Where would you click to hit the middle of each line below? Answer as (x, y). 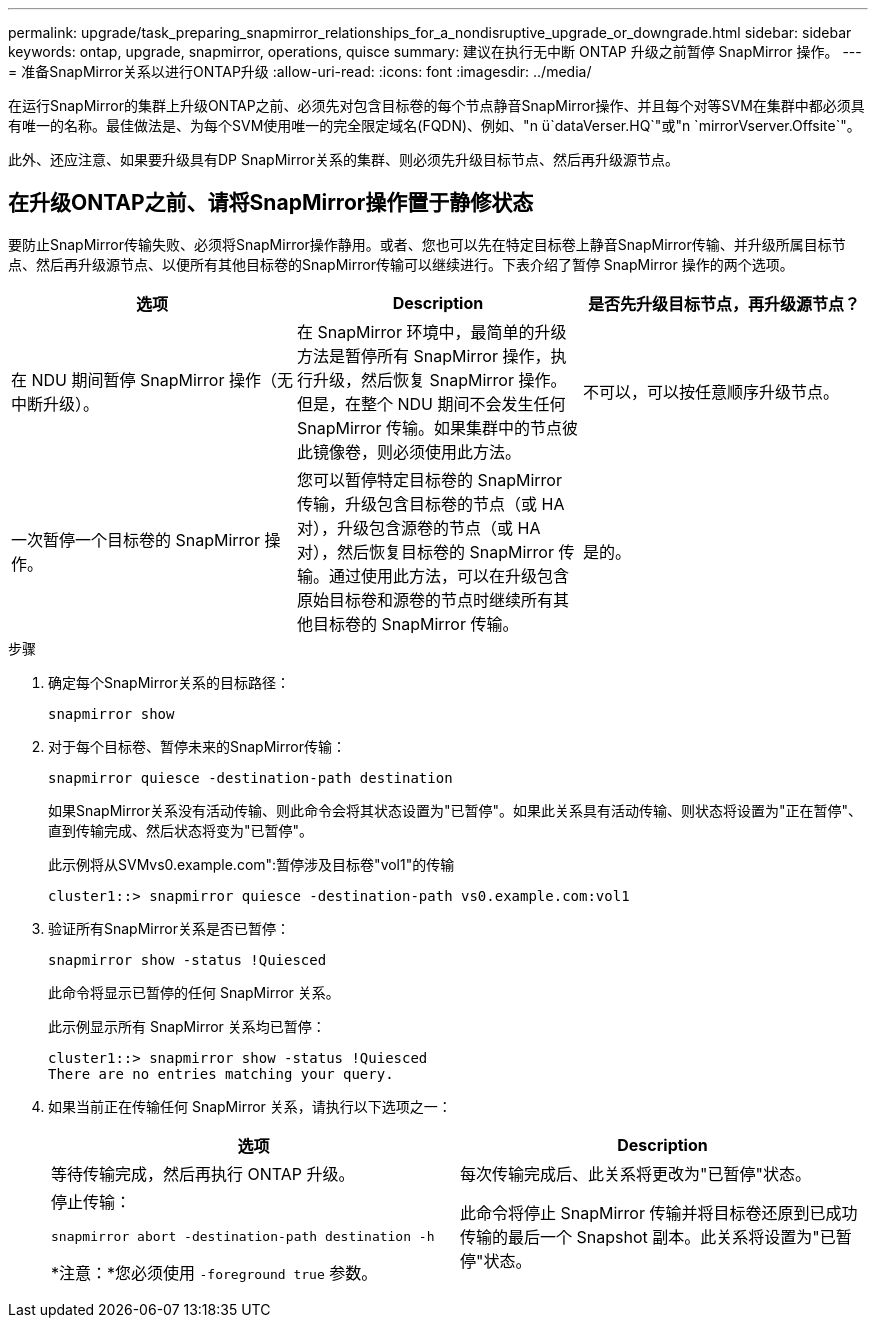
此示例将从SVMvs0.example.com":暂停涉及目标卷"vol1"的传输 (251, 864)
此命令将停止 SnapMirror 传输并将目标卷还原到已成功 (659, 1213)
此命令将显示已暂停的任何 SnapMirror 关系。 (194, 992)
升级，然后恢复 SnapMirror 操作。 (439, 379)
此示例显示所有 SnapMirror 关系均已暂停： (187, 1026)
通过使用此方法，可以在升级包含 (448, 575)
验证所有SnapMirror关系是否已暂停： (169, 928)
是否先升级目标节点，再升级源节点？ (723, 303)
